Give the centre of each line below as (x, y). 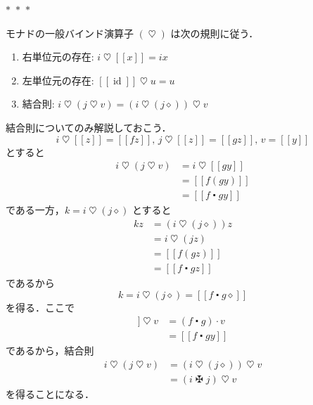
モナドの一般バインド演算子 (70, 33)
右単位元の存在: (58, 57)
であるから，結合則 (50, 351)
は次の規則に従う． (215, 33)
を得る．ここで (40, 307)
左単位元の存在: (58, 80)
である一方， (35, 210)
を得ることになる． (50, 393)
